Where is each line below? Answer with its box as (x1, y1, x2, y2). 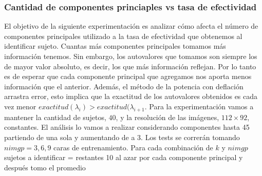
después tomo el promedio (4, 162, 86, 172)
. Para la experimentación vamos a (144, 101, 254, 111)
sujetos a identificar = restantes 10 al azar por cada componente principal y (4, 152, 243, 163)
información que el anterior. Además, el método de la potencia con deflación (4, 81, 244, 91)
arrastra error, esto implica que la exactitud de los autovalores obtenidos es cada (4, 91, 258, 102)
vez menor (4, 101, 36, 111)
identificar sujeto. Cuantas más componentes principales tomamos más (4, 41, 226, 51)
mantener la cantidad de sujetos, (4, 111, 106, 122)
